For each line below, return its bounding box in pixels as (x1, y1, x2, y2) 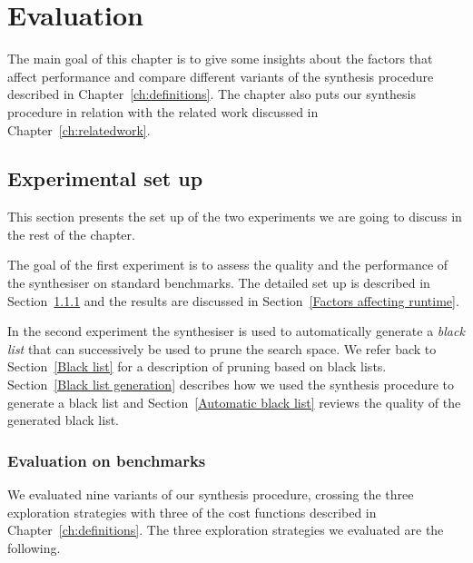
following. (7, 538, 61, 557)
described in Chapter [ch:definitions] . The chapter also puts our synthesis (7, 84, 416, 104)
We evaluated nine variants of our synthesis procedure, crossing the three (7, 485, 414, 504)
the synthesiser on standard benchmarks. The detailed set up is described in (7, 273, 430, 292)
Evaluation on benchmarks (7, 449, 206, 471)
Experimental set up (7, 164, 203, 193)
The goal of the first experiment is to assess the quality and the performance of (7, 255, 448, 274)
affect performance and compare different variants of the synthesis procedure (7, 66, 434, 85)
